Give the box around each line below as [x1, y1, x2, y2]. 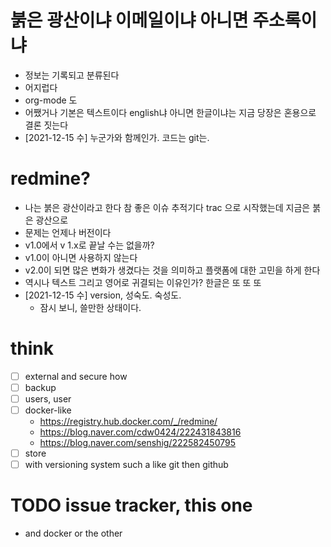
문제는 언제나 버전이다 [24, 226, 112, 238]
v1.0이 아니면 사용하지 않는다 [24, 251, 138, 263]
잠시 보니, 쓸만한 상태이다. [39, 301, 142, 313]
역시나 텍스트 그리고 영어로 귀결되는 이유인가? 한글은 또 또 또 [24, 276, 262, 288]
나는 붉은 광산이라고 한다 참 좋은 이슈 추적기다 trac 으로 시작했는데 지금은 [24, 201, 311, 213]
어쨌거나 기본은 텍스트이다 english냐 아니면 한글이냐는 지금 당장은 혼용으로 [24, 106, 317, 118]
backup [24, 381, 57, 393]
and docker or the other [24, 527, 123, 540]
